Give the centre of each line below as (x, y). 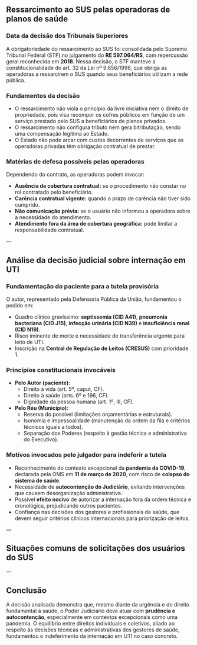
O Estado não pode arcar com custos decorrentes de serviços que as (99, 140)
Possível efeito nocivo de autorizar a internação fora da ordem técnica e (103, 499)
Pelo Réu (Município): (42, 408)
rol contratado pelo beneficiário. (54, 192)
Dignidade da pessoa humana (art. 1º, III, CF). (78, 402)
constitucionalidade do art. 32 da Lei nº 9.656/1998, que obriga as (86, 68)
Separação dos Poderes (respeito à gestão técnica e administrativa (105, 433)
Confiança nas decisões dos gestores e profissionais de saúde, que (97, 512)
